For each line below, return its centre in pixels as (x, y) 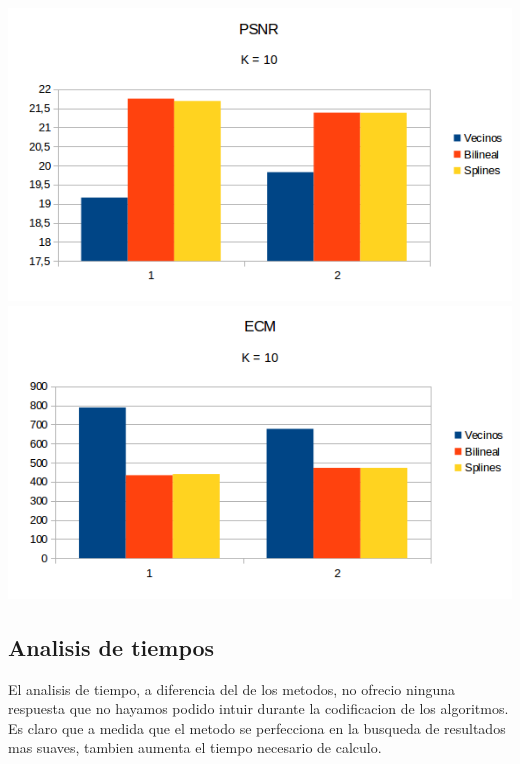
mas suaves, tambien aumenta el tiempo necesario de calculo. (195, 747)
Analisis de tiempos (111, 646)
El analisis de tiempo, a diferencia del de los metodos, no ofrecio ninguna (232, 688)
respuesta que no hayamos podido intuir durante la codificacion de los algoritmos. (258, 708)
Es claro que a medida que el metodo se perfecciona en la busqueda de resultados (257, 727)
